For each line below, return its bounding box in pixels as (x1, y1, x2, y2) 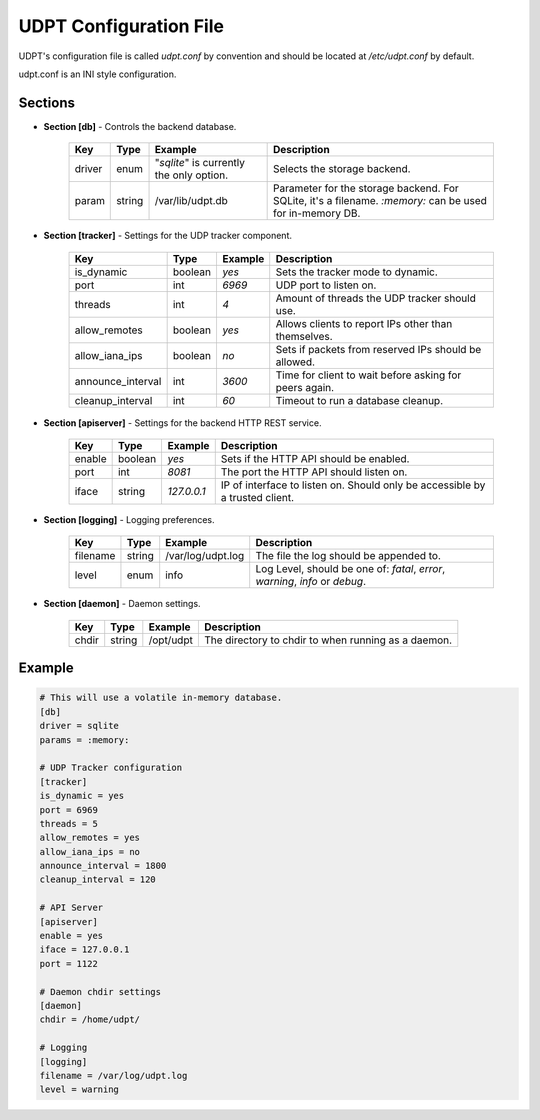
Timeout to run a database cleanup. (275, 393, 444, 407)
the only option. (154, 168, 229, 182)
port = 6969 (39, 804, 99, 815)
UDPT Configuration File (18, 15, 225, 37)
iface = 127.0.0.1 (39, 944, 130, 955)
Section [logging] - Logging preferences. (43, 514, 215, 526)
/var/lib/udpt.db (154, 194, 229, 208)
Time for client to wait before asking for (275, 368, 462, 382)
